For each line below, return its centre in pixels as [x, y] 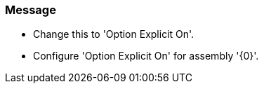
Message [31, 10]
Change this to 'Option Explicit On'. [114, 34]
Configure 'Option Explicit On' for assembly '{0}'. [146, 56]
